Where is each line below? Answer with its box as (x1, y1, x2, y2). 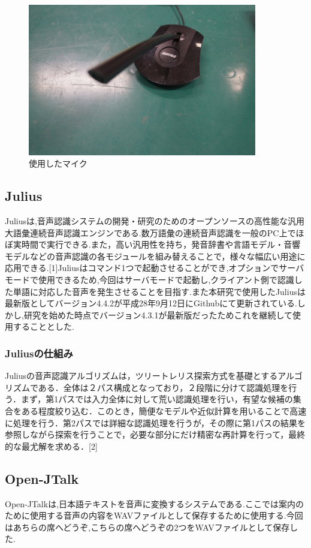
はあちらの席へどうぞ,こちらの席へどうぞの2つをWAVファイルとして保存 (5, 520, 290, 533)
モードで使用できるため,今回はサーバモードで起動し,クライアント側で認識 (5, 273, 294, 285)
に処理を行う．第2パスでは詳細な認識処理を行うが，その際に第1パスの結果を (5, 416, 306, 429)
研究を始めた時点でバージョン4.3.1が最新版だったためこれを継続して (23, 308, 292, 321)
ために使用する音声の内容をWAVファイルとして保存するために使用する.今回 (5, 509, 303, 522)
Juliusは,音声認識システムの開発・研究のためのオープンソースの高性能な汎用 (5, 214, 304, 227)
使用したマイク (29, 157, 87, 170)
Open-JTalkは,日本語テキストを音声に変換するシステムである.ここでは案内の (5, 497, 304, 510)
